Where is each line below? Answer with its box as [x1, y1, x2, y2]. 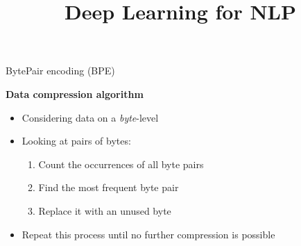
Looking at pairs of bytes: [21, 133, 131, 148]
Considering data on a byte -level [21, 110, 159, 124]
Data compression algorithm [6, 86, 144, 101]
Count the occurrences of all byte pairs [38, 156, 204, 171]
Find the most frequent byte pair [38, 180, 179, 195]
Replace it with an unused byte [38, 203, 171, 218]
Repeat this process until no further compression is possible [21, 227, 275, 241]
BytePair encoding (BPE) [6, 63, 115, 78]
